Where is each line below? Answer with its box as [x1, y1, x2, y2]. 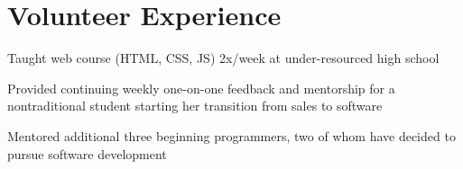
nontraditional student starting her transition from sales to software [7, 96, 383, 115]
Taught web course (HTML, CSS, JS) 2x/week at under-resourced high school [7, 49, 440, 67]
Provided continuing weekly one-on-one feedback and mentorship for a [7, 78, 395, 97]
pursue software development [7, 144, 167, 163]
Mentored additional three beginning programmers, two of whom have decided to [7, 126, 456, 145]
